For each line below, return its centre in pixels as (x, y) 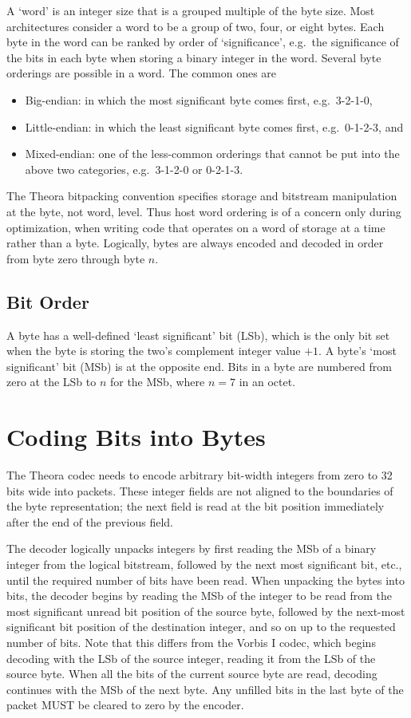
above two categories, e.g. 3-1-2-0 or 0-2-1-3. (134, 169)
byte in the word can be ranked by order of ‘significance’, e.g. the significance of (203, 42)
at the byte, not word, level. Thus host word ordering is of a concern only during (204, 211)
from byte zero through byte (76, 258)
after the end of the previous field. (90, 521)
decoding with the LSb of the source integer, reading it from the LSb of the (191, 658)
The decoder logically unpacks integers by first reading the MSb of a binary (192, 548)
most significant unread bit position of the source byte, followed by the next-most (206, 611)
